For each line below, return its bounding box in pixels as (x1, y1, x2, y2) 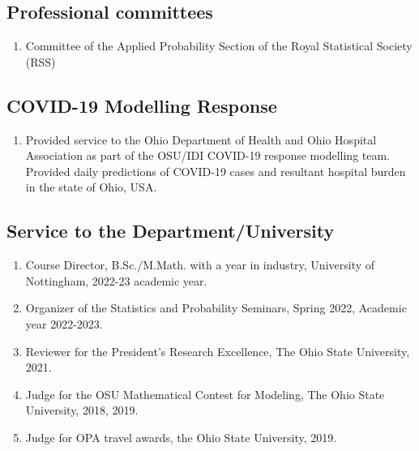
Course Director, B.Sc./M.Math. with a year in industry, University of (25, 256, 375, 273)
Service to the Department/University (6, 218, 335, 243)
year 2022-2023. (25, 315, 103, 332)
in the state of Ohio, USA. (25, 178, 157, 195)
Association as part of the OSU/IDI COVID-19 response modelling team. (25, 147, 391, 164)
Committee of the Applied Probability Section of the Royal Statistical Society (25, 37, 413, 54)
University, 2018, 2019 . (25, 402, 139, 419)
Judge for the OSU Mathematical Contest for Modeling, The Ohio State (25, 385, 385, 402)
